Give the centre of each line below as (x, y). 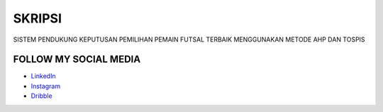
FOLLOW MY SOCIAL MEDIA (77, 60)
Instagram (45, 86)
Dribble (41, 96)
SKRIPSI (38, 18)
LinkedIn (43, 76)
